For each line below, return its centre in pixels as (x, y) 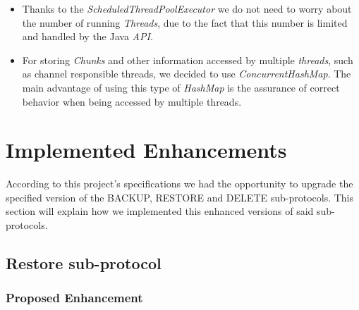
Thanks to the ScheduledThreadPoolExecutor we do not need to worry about (187, 8)
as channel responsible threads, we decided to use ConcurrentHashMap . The (187, 74)
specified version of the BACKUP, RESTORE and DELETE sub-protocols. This (180, 197)
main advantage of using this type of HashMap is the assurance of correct (181, 87)
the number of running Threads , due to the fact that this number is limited (185, 22)
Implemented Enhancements (146, 150)
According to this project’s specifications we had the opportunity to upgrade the (179, 184)
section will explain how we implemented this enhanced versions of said (160, 211)
